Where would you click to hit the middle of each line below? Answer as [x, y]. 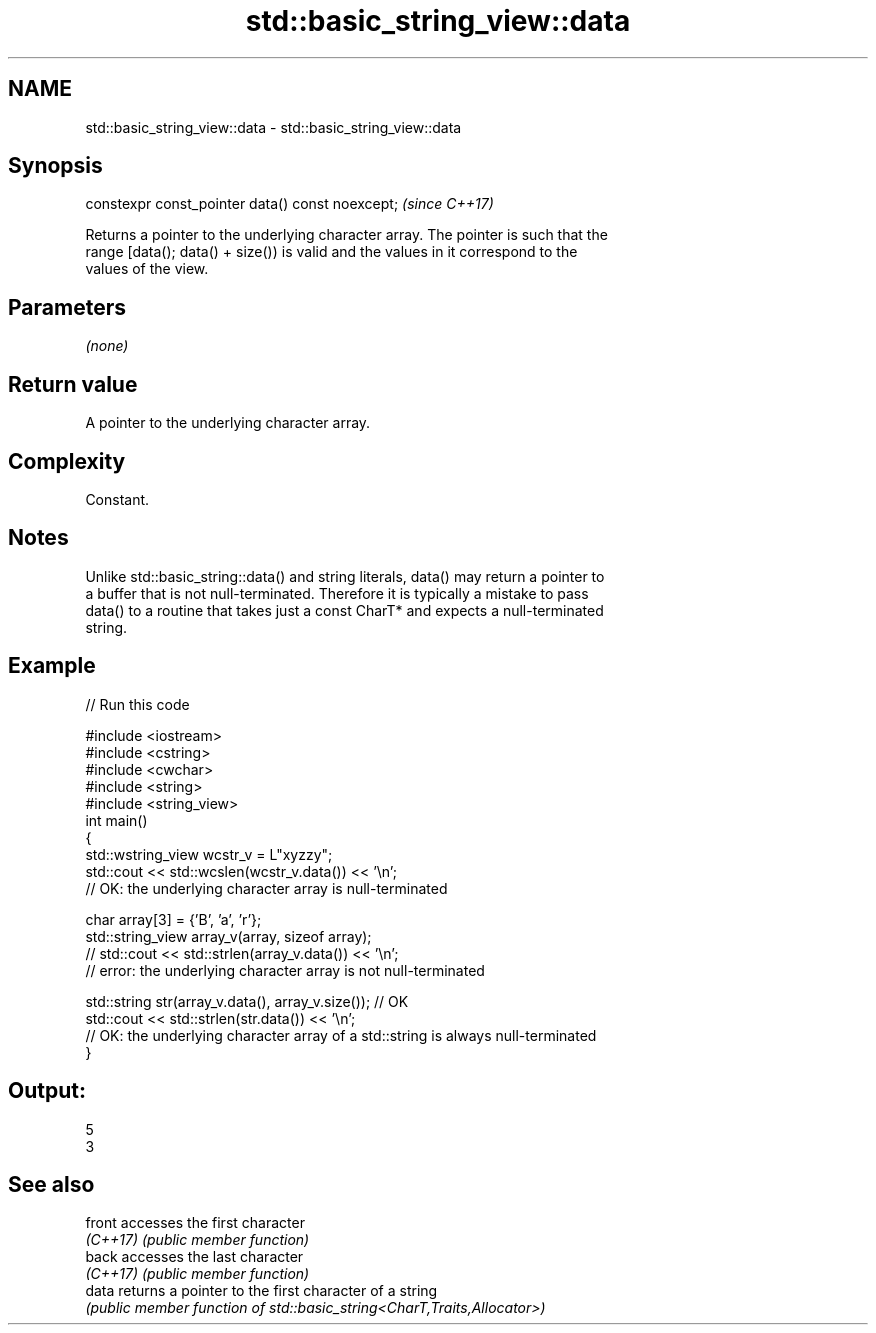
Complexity [67, 461]
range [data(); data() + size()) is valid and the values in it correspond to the [331, 252]
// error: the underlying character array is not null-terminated [285, 970]
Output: [47, 1091]
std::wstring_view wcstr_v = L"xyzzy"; [209, 854]
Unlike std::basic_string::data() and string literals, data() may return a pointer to [345, 576]
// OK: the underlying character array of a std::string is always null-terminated [341, 1035]
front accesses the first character [195, 1223]
